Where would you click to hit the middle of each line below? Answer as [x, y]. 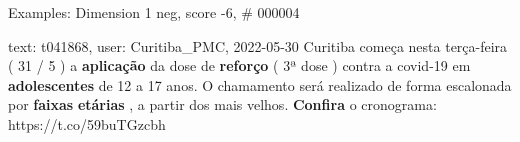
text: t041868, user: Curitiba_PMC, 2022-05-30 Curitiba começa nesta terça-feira [258, 45]
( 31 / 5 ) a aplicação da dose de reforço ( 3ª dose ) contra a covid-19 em [239, 65]
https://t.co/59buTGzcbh [87, 123]
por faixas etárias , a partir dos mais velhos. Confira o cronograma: [222, 104]
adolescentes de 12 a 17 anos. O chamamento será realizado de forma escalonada [260, 84]
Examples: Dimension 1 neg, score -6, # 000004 [154, 12]
